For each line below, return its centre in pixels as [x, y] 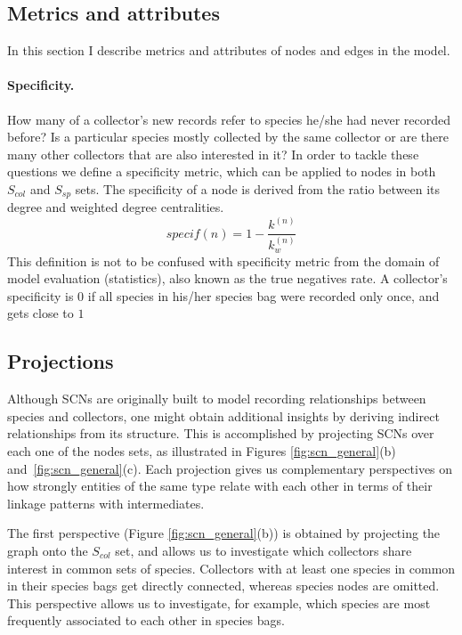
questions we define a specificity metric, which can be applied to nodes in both [222, 171]
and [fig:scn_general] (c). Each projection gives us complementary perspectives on [230, 468]
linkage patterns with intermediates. [106, 503]
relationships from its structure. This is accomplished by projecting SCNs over [221, 433]
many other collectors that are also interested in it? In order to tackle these [213, 154]
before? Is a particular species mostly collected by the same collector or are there [228, 137]
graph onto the [48, 550]
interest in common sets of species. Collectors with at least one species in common [231, 568]
